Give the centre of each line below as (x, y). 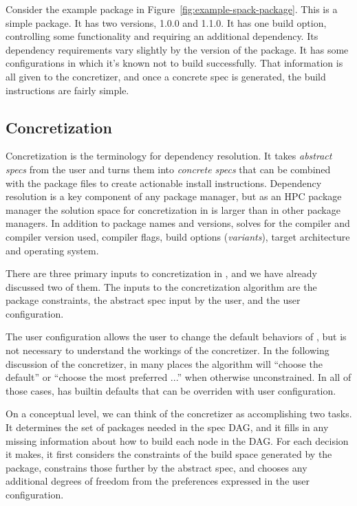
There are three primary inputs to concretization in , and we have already (162, 273)
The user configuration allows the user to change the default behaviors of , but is (176, 337)
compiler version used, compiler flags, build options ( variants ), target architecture (178, 236)
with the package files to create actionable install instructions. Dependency (164, 183)
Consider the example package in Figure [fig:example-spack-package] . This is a (172, 9)
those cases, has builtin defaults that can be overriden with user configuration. (171, 390)
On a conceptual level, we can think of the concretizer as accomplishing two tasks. (179, 414)
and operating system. (52, 250)
